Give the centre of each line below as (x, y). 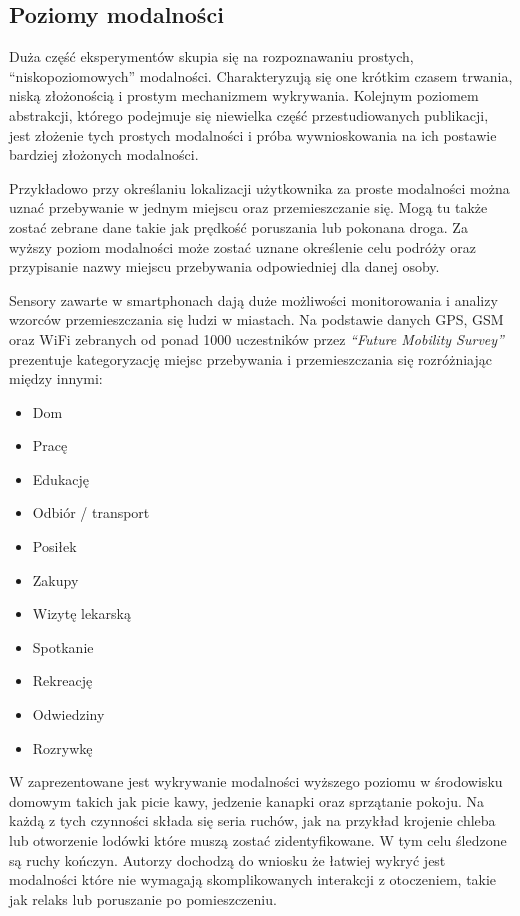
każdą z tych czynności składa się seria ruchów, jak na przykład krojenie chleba (252, 820)
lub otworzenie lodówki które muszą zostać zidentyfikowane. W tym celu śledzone (258, 840)
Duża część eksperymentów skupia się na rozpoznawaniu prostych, (211, 56)
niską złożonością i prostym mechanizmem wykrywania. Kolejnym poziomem (244, 95)
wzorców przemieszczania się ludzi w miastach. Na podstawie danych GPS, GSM (256, 319)
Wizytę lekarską (81, 613)
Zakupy (55, 579)
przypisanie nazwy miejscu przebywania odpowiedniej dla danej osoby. (224, 266)
